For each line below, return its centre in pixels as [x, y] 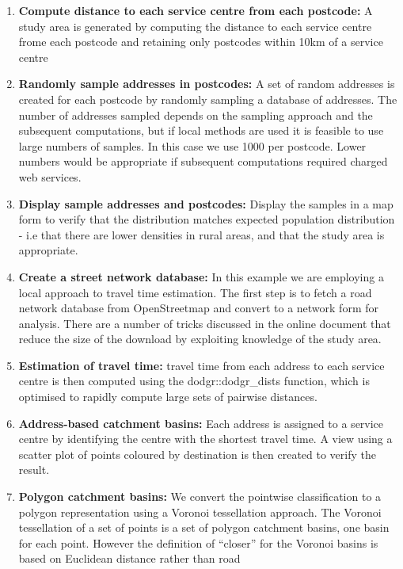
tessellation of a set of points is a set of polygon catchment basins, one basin [204, 527]
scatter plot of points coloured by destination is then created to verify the [197, 454]
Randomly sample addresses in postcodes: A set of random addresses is [207, 84]
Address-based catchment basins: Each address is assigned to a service [201, 423]
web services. [50, 176]
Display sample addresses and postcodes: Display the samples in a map [206, 203]
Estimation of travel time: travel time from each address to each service [201, 365]
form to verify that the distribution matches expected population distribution [207, 219]
